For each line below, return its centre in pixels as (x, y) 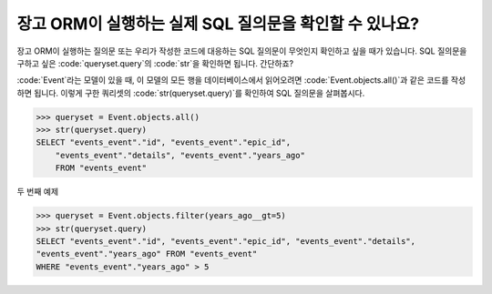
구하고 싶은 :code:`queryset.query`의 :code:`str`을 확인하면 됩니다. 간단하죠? (155, 63)
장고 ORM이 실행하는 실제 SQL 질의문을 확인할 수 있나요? (218, 24)
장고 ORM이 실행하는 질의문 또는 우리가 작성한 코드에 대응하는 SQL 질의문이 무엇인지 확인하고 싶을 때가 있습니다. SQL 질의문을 (242, 51)
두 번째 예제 (38, 192)
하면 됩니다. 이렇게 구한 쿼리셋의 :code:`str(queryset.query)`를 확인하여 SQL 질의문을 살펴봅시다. (191, 93)
